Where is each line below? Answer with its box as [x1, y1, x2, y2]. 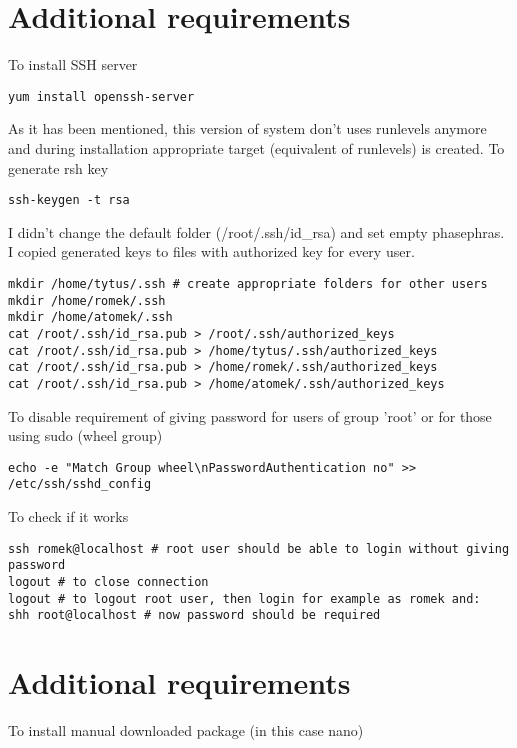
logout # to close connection [8, 575, 209, 589]
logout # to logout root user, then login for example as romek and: [8, 591, 481, 606]
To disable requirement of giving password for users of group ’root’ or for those [8, 405, 492, 426]
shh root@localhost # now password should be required [8, 608, 381, 623]
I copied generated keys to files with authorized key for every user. [8, 241, 415, 262]
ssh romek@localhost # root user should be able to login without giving [8, 541, 510, 556]
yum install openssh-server [8, 89, 195, 104]
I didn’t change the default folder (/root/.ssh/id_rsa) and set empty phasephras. [8, 221, 505, 242]
